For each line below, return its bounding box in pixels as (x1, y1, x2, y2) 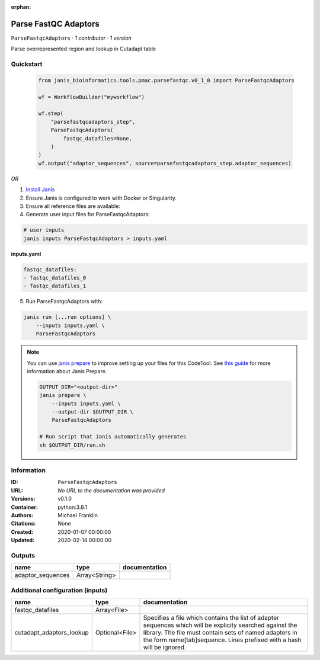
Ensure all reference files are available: (25, 202, 121, 210)
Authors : (11, 511, 34, 518)
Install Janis (25, 186, 55, 193)
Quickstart (11, 60, 43, 68)
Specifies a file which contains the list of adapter (143, 614, 280, 622)
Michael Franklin (57, 511, 98, 518)
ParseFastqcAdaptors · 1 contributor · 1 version (11, 34, 132, 41)
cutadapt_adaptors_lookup (14, 629, 89, 637)
